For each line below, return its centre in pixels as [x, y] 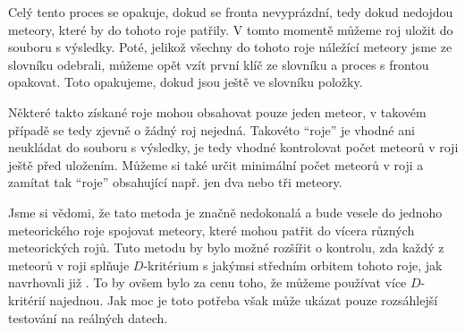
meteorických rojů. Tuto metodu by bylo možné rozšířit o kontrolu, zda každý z [226, 248]
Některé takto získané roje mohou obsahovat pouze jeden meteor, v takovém [217, 111]
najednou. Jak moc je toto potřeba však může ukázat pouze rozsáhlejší [244, 299]
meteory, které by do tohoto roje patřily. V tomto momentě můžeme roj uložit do [231, 29]
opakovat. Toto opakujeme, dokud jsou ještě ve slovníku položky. [186, 82]
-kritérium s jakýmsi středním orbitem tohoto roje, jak [293, 265]
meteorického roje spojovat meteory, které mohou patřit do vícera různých [211, 230]
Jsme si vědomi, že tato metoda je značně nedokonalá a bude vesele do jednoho [225, 212]
